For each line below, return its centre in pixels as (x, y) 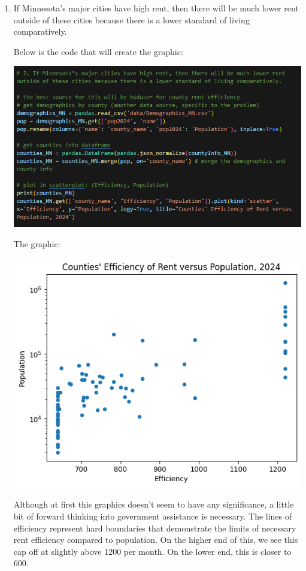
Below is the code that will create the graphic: (98, 51)
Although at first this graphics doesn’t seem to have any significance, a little (154, 504)
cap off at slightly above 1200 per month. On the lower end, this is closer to (152, 551)
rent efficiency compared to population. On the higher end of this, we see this (156, 540)
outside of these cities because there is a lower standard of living (131, 19)
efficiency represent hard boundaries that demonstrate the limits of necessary (155, 528)
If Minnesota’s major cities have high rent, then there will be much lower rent (156, 8)
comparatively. (40, 31)
